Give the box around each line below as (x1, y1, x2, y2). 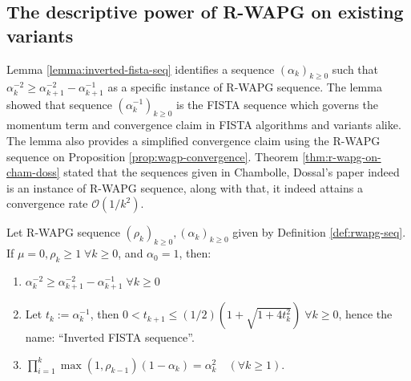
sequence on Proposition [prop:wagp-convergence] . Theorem (6, 148, 299, 164)
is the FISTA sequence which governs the (176, 95, 379, 112)
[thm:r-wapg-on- (302, 148, 381, 164)
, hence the (338, 306, 393, 322)
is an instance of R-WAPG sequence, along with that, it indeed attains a (6, 179, 363, 196)
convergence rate (6, 195, 88, 212)
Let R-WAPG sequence (6, 224, 120, 241)
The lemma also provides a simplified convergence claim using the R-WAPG (6, 132, 381, 148)
